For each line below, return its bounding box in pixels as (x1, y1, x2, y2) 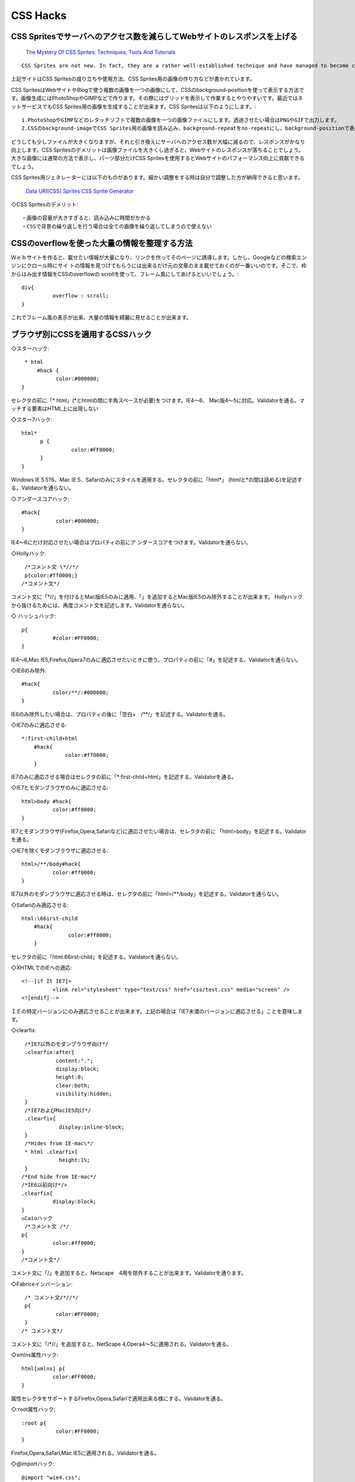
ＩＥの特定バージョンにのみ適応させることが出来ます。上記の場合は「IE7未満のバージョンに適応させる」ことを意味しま (11, 1008, 303, 1015)
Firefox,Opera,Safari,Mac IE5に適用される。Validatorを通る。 (11, 1449, 160, 1457)
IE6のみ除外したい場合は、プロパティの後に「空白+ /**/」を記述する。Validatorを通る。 (11, 710, 229, 717)
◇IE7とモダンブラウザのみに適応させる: (11, 784, 109, 791)
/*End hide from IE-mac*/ (21, 1174, 97, 1180)
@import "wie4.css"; (21, 1474, 81, 1481)
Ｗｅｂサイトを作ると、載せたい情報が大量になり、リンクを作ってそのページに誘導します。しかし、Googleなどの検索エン (11, 254, 307, 261)
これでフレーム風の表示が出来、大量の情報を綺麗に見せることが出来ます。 (11, 314, 192, 321)
